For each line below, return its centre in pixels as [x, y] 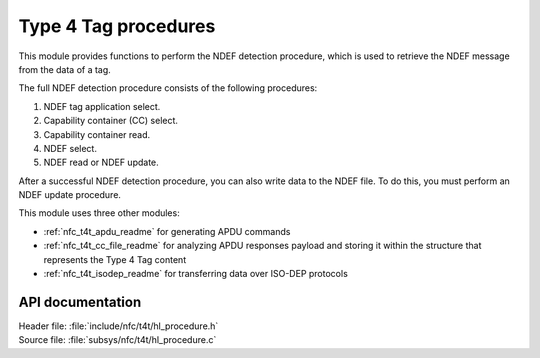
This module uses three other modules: [99, 213]
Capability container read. [97, 134]
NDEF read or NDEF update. [101, 162]
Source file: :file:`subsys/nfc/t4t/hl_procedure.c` [117, 340]
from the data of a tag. [65, 69]
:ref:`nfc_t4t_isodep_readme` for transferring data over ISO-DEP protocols [196, 274]
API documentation [80, 301]
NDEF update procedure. [70, 195]
